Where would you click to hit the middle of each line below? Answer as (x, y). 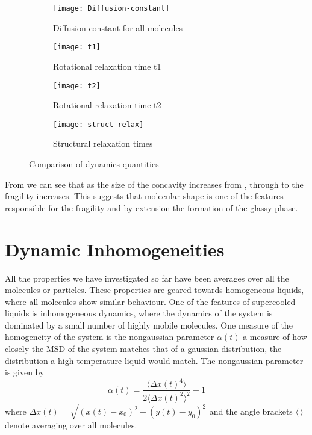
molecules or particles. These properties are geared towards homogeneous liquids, (154, 290)
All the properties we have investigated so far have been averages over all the (147, 278)
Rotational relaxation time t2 (107, 105)
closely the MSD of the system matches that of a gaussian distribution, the (143, 349)
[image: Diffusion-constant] (111, 8)
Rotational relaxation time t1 (107, 66)
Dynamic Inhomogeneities (115, 249)
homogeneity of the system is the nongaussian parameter (110, 337)
